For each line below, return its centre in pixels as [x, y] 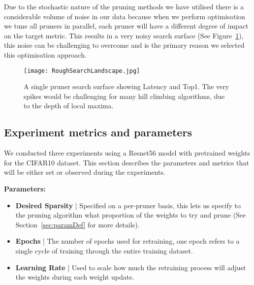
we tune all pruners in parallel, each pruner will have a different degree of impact [126, 26]
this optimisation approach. [45, 54]
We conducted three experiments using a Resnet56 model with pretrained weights [127, 153]
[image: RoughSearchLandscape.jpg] [82, 71]
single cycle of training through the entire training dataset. [104, 250]
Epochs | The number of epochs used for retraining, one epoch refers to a [127, 241]
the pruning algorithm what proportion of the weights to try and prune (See [131, 215]
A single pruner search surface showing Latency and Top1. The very [127, 86]
